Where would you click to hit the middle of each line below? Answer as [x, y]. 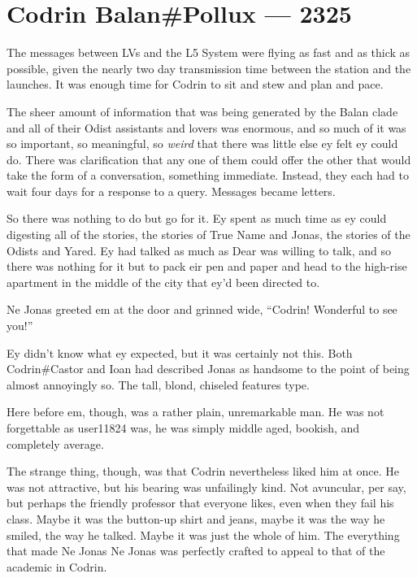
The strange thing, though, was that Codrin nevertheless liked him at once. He [203, 471]
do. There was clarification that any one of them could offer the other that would [209, 159]
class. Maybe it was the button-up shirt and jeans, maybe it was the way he [196, 518]
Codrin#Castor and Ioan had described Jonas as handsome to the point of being [208, 369]
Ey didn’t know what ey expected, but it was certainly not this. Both [180, 352]
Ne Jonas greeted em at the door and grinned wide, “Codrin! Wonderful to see [202, 309]
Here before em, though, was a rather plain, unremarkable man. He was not [195, 412]
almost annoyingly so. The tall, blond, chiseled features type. [158, 384]
